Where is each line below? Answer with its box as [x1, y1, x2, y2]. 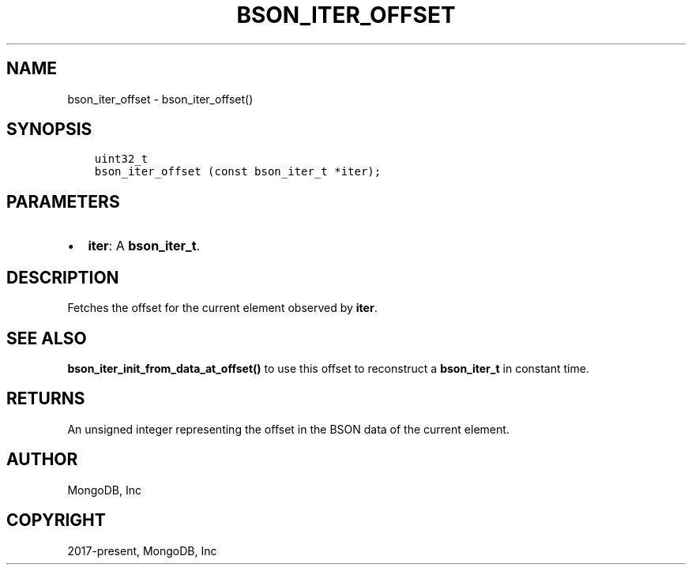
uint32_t [94, 152, 149, 166]
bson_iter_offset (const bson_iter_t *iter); [94, 165, 382, 178]
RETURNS [6, 389, 85, 409]
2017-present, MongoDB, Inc [67, 543, 217, 558]
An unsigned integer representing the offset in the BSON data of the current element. [67, 422, 510, 436]
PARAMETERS [6, 191, 120, 212]
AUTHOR [6, 449, 78, 470]
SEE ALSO [6, 328, 87, 348]
